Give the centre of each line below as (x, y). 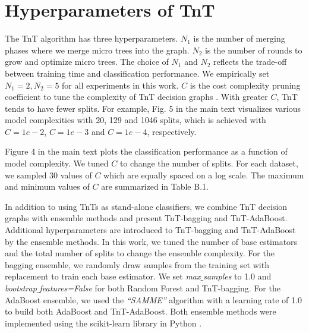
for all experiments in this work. (120, 85)
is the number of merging (239, 38)
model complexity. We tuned (57, 163)
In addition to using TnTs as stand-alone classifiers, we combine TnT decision (146, 206)
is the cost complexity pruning (245, 85)
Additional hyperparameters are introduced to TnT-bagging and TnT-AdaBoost (150, 230)
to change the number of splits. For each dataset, (209, 163)
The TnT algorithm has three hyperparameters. (92, 38)
